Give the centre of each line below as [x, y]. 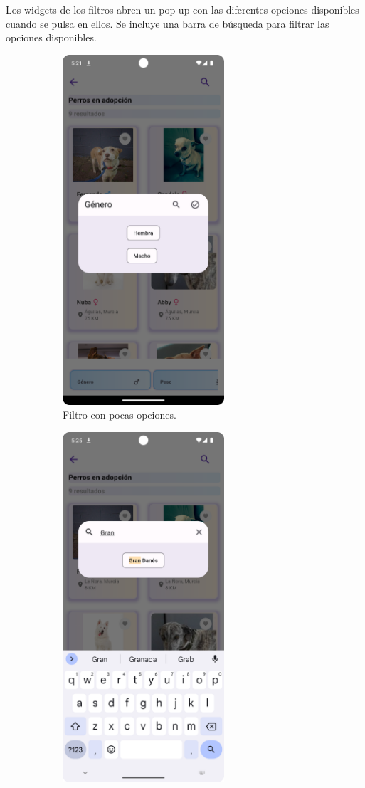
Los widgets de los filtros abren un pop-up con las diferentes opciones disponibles [182, 9]
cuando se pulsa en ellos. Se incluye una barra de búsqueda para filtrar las [168, 23]
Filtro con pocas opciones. [120, 415]
